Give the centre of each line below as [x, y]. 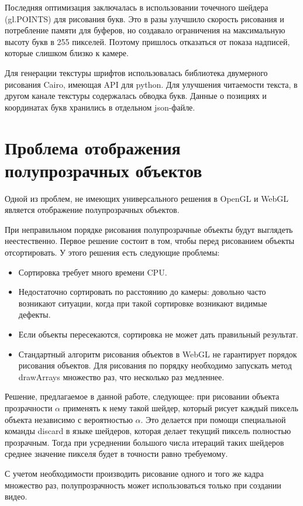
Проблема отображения [93, 147]
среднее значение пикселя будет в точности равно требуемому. [116, 454]
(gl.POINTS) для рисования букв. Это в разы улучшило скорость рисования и [144, 18]
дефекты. [35, 314]
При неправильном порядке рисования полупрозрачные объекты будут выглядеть [149, 229]
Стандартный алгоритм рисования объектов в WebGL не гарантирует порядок [158, 354]
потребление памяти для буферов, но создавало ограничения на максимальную [145, 30]
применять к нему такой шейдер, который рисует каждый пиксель [180, 407]
